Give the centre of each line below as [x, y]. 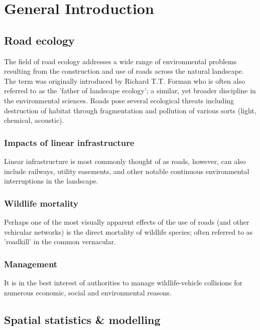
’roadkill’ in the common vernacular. [60, 241]
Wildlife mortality [41, 203]
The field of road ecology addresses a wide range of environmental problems [120, 61]
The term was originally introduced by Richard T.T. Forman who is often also [124, 80]
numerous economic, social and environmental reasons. [88, 292]
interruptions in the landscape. [51, 181]
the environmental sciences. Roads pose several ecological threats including [119, 100]
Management [31, 264]
